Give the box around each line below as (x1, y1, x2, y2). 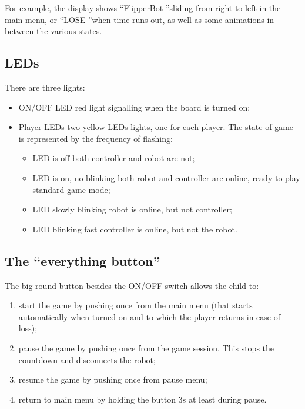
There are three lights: (5, 81, 85, 93)
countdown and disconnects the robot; (18, 353, 156, 365)
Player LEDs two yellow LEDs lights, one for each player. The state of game (18, 121, 294, 133)
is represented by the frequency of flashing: (18, 132, 173, 144)
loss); (18, 322, 38, 334)
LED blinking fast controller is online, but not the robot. (32, 222, 237, 235)
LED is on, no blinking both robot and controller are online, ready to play (32, 171, 300, 184)
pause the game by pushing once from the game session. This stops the (18, 341, 274, 354)
